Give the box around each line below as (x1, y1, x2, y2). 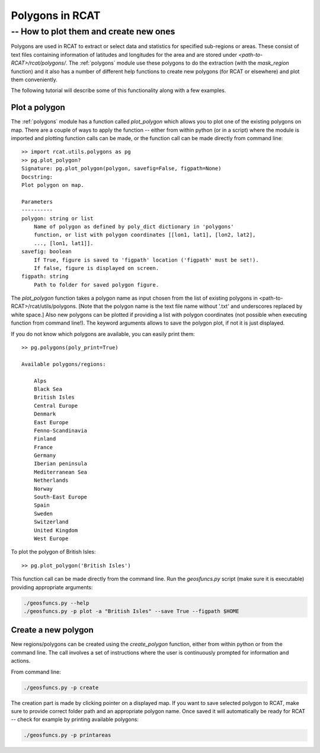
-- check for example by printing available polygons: (11, 716, 139, 723)
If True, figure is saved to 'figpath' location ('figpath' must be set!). (33, 256, 259, 263)
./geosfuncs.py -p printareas (23, 732, 111, 739)
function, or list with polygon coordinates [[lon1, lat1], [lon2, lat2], (33, 231, 256, 239)
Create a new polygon (11, 625, 94, 635)
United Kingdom (33, 527, 78, 533)
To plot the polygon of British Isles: (11, 548, 96, 555)
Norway (33, 485, 53, 492)
